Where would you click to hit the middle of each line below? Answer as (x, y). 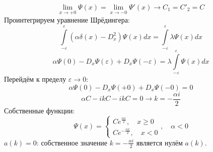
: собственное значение (72, 142)
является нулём (159, 142)
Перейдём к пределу (35, 79)
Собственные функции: (40, 110)
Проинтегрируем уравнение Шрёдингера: (67, 20)
